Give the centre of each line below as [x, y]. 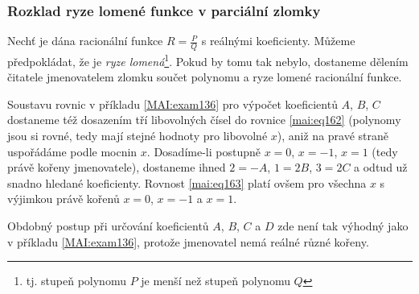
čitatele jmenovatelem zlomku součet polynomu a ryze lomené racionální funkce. [205, 77]
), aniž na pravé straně [333, 136]
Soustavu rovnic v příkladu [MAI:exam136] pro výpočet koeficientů [173, 104]
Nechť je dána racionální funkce [85, 41]
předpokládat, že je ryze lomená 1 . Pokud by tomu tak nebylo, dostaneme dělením [208, 60]
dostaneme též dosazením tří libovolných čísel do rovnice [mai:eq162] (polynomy [204, 120]
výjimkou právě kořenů [64, 199]
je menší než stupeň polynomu [216, 281]
